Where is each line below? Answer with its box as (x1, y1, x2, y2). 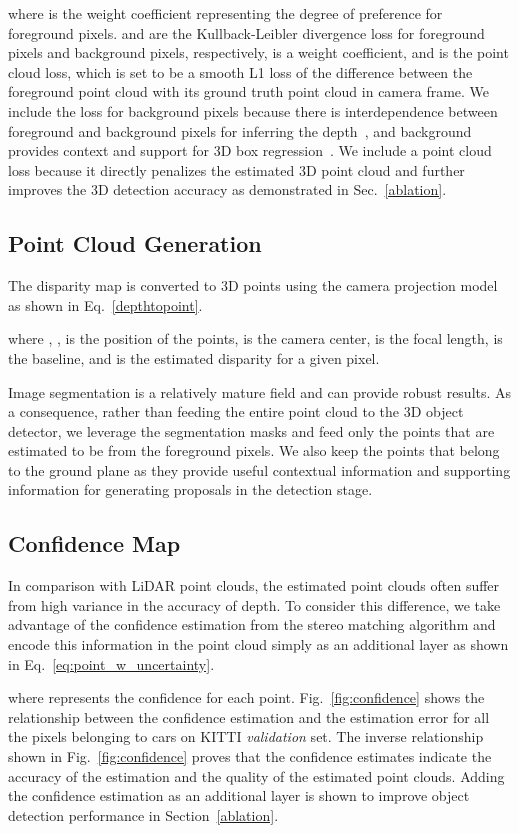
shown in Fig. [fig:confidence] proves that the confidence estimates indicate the (8, 746, 492, 767)
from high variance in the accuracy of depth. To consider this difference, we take (8, 594, 501, 615)
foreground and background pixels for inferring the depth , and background (8, 120, 472, 141)
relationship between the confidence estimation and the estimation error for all (8, 706, 490, 727)
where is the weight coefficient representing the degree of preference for (8, 3, 443, 23)
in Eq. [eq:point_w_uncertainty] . (8, 653, 215, 674)
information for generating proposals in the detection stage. (8, 479, 373, 500)
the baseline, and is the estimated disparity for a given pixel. (8, 347, 380, 368)
